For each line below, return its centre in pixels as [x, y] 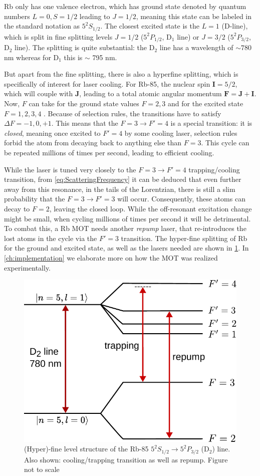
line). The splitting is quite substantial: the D [85, 47]
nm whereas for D [32, 57]
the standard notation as [42, 26]
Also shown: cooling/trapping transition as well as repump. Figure [126, 459]
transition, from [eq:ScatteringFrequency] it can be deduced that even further [123, 179]
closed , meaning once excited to [52, 133]
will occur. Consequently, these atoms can [181, 199]
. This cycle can [225, 143]
